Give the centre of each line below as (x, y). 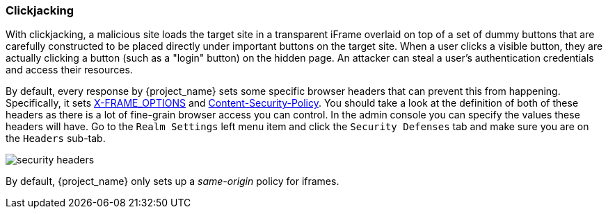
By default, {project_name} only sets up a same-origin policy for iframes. (173, 181)
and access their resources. (69, 70)
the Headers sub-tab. (56, 139)
